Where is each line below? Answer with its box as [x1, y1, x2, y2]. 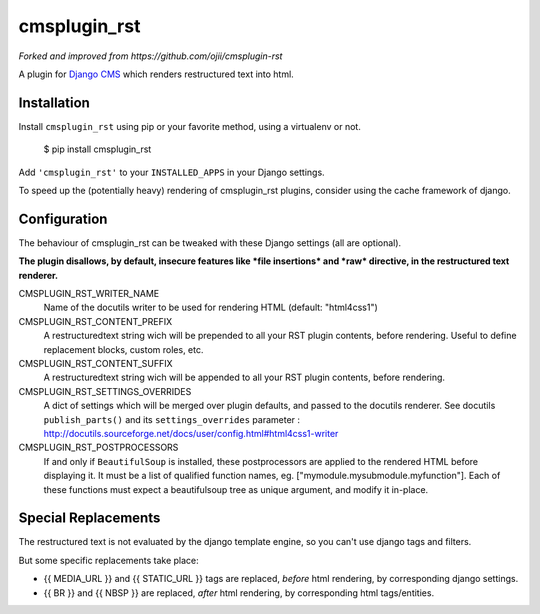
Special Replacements [18, 510, 161, 527]
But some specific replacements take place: [18, 554, 199, 566]
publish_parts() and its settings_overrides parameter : [43, 413, 300, 425]
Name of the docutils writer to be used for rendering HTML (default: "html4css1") [43, 301, 379, 314]
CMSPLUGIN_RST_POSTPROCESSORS [18, 441, 179, 454]
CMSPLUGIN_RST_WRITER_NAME [18, 288, 160, 300]
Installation [18, 94, 90, 111]
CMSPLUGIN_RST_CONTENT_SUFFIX [18, 358, 174, 370]
